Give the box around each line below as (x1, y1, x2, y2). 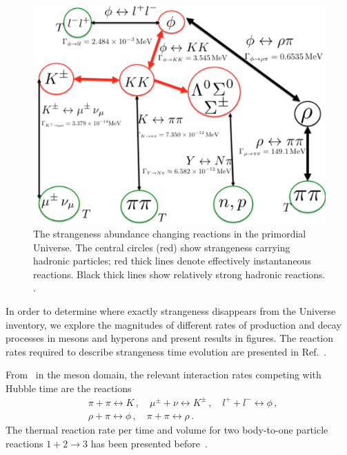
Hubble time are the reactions (6, 380, 132, 395)
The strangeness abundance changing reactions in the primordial (33, 226, 306, 240)
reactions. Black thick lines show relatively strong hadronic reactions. (33, 267, 326, 281)
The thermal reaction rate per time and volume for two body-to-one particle (6, 423, 328, 437)
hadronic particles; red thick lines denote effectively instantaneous (33, 253, 311, 268)
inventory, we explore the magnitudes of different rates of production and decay (6, 317, 341, 331)
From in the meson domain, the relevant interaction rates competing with (6, 367, 321, 382)
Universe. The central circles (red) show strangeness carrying (33, 240, 290, 254)
